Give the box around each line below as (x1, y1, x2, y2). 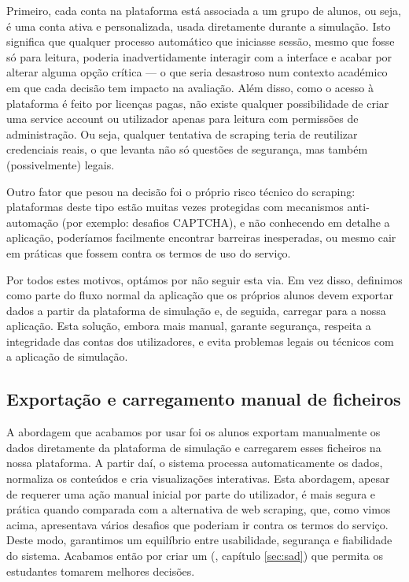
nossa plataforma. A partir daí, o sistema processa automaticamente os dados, (6, 454, 383, 471)
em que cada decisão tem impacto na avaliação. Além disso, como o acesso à (6, 79, 374, 95)
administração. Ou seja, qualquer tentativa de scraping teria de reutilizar (6, 125, 358, 142)
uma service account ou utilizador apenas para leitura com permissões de (6, 110, 359, 127)
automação (6, 213, 59, 230)
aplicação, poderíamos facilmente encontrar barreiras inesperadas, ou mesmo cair (6, 229, 396, 246)
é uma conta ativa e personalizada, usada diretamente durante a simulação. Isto (6, 17, 391, 34)
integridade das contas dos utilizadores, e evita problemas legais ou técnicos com (6, 332, 394, 349)
